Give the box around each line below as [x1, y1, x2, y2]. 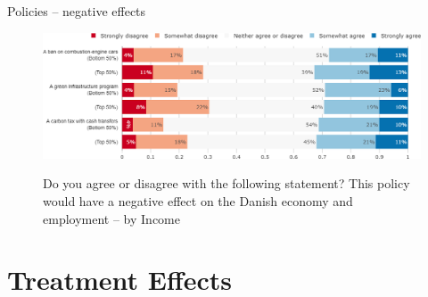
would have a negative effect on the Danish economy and [43, 191, 353, 210]
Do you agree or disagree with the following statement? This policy [43, 174, 410, 193]
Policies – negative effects [7, 2, 146, 20]
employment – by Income [43, 209, 180, 227]
